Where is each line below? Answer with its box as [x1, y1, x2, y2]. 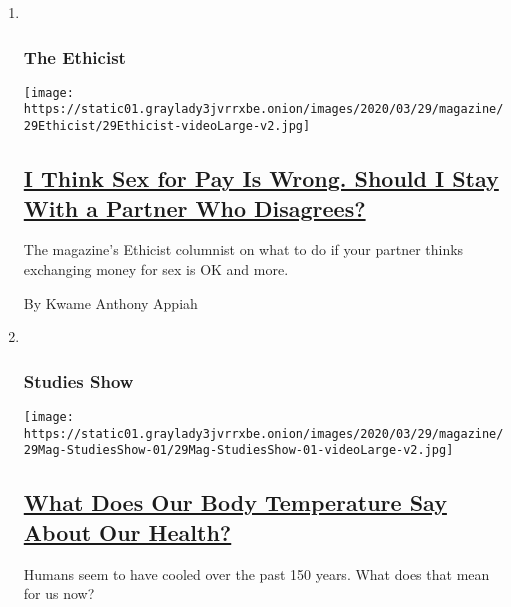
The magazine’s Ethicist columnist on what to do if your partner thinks [23, 239, 464, 260]
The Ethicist [23, 44, 126, 69]
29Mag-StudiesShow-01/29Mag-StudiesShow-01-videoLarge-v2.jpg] [23, 443, 454, 458]
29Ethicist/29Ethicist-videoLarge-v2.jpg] [23, 119, 311, 134]
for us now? [23, 583, 95, 604]
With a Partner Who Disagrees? [23, 192, 366, 223]
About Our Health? [23, 516, 232, 547]
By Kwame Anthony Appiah [23, 292, 198, 313]
